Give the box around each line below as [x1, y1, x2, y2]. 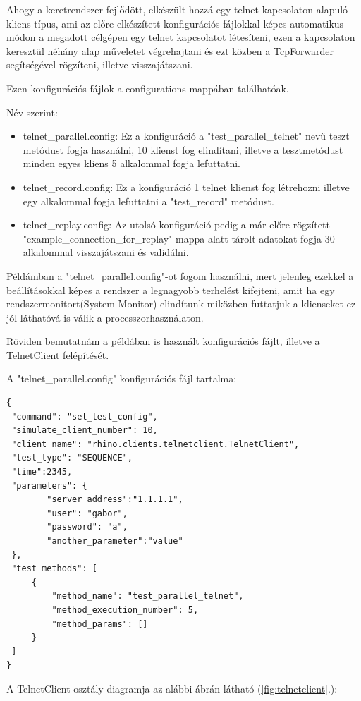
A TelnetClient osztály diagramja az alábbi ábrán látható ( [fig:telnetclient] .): [6, 681, 338, 695]
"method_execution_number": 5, [51, 604, 199, 615]
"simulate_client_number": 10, [11, 425, 158, 436]
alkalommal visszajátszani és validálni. [23, 245, 189, 260]
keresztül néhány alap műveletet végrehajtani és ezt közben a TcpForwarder [6, 43, 334, 58]
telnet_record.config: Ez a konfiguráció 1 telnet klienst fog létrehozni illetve [23, 179, 350, 194]
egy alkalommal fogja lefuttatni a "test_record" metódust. [23, 193, 274, 208]
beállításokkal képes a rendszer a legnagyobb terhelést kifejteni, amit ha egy [6, 282, 335, 297]
